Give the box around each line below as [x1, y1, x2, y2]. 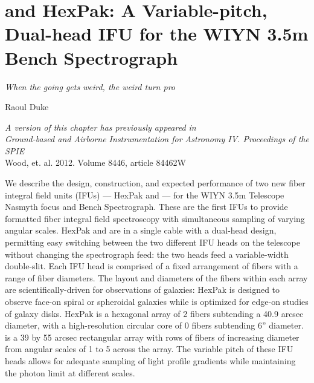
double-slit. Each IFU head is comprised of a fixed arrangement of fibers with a [5, 260, 298, 272]
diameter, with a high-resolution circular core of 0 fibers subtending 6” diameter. [5, 319, 304, 332]
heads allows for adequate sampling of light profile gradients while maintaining [5, 354, 296, 367]
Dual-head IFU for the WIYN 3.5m [5, 21, 309, 46]
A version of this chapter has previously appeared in [5, 120, 196, 133]
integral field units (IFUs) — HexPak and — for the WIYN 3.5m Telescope [5, 188, 284, 201]
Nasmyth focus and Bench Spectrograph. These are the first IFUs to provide [5, 200, 288, 213]
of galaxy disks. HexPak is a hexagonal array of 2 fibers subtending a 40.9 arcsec [5, 307, 304, 319]
